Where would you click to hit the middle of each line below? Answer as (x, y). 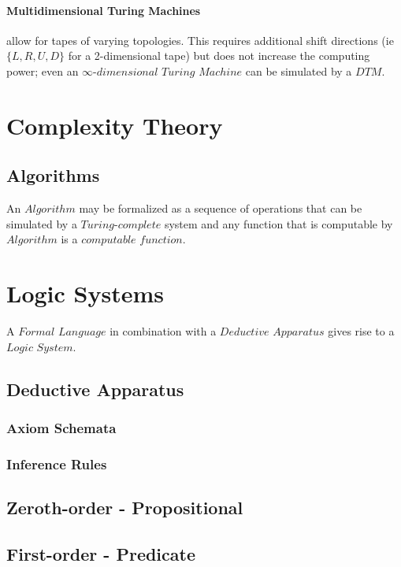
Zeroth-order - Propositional (125, 508)
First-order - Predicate (101, 553)
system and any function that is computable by (278, 223)
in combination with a (163, 331)
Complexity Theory (115, 125)
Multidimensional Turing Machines (104, 10)
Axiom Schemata (61, 427)
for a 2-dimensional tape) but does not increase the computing (219, 56)
